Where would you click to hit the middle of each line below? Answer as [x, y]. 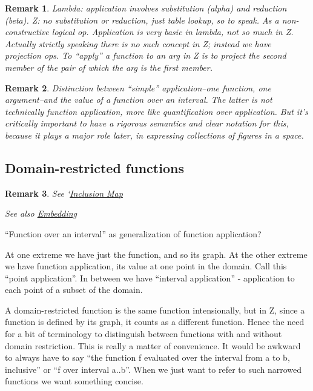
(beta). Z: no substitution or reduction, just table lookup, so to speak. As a [142, 20]
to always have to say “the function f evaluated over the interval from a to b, [147, 357]
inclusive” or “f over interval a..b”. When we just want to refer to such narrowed [153, 369]
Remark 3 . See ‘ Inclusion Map [64, 193]
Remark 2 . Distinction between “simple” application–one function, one [138, 87]
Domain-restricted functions [94, 167]
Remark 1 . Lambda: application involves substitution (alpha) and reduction [146, 8]
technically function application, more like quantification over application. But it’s [156, 111]
